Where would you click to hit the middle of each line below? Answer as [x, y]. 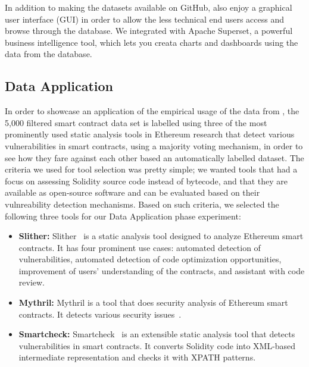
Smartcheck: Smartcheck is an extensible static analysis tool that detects [157, 334]
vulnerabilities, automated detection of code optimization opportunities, [150, 259]
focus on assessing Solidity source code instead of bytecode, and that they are [146, 181]
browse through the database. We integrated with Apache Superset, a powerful [149, 31]
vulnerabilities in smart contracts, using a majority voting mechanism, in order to [154, 145]
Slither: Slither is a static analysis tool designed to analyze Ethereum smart [161, 236]
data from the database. [49, 54]
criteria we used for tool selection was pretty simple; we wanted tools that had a [151, 169]
